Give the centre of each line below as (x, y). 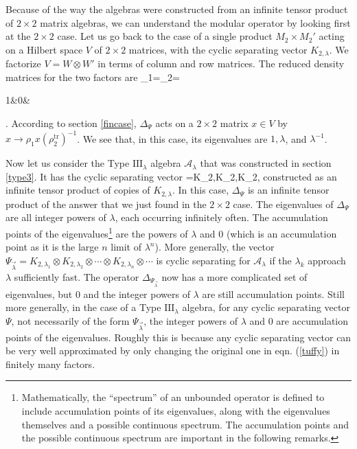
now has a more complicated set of (234, 276)
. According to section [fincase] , (71, 123)
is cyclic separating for (203, 260)
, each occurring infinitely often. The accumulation (221, 217)
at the (18, 36)
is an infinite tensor (288, 190)
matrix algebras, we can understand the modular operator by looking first (195, 22)
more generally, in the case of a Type (83, 307)
